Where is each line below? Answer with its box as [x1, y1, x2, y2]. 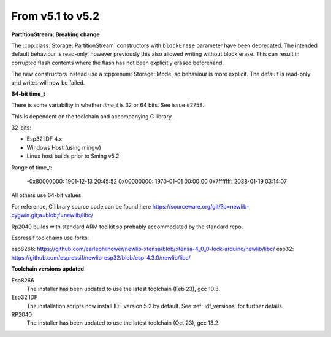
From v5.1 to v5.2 [11, 9, 100, 23]
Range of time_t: [11, 163, 53, 171]
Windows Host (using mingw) [26, 144, 101, 151]
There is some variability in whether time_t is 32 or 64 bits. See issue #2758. [11, 101, 205, 109]
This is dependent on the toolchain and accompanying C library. [11, 112, 173, 120]
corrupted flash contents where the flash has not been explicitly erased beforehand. [11, 59, 224, 66]
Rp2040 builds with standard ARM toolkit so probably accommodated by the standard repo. [11, 223, 243, 230]
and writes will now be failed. [11, 79, 85, 86]
